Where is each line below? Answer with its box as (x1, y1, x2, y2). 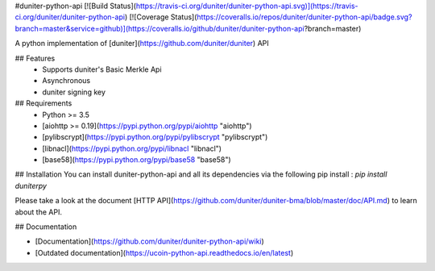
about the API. (14, 206, 62, 217)
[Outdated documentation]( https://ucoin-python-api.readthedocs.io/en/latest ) (35, 248, 294, 257)
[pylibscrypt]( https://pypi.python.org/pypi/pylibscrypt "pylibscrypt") (42, 132, 268, 142)
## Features (14, 53, 56, 63)
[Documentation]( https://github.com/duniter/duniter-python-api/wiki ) (35, 236, 265, 246)
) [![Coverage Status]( (124, 12, 197, 22)
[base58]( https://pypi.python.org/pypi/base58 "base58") (42, 155, 231, 165)
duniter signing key (42, 87, 106, 97)
